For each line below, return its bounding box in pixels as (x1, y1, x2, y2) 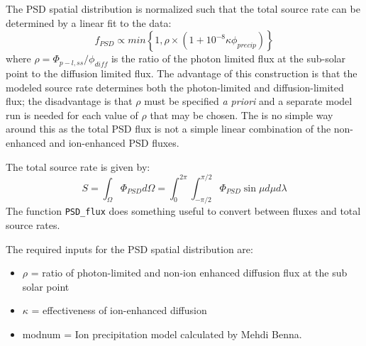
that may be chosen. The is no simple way (150, 107, 333, 122)
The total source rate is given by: (6, 159, 150, 174)
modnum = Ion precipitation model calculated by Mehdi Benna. (22, 327, 302, 342)
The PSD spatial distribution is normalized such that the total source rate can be (6, 1, 360, 16)
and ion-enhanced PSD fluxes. (49, 135, 179, 150)
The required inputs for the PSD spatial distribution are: (6, 241, 253, 256)
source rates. (6, 218, 60, 233)
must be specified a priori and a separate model (144, 94, 353, 108)
